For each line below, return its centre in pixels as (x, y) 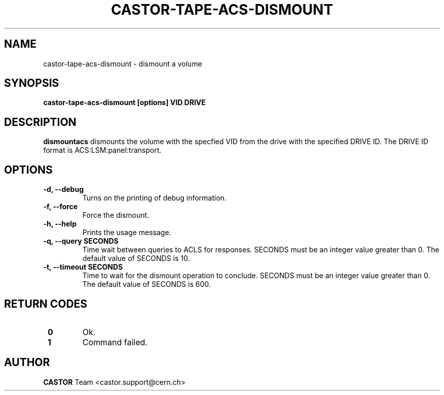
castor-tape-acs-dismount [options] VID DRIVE (124, 103)
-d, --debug (63, 189)
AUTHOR (27, 363)
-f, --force (61, 207)
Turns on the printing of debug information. (154, 198)
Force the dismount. (116, 215)
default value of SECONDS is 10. (136, 258)
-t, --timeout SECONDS (83, 267)
